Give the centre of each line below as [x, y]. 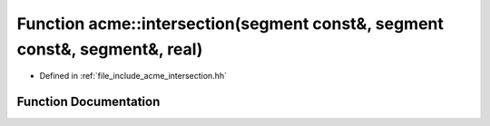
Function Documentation [88, 102]
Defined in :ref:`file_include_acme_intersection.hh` [133, 76]
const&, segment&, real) [110, 49]
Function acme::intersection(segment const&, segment [230, 24]
